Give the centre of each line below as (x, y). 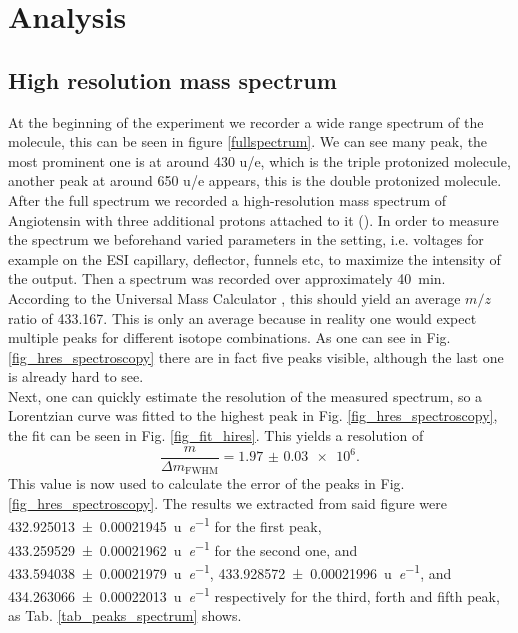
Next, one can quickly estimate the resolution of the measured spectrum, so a (245, 395)
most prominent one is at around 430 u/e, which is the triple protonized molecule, (259, 160)
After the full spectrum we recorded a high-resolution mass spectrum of (227, 199)
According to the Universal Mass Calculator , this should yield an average (234, 297)
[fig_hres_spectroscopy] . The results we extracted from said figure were (227, 502)
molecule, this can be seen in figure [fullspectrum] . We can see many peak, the (248, 141)
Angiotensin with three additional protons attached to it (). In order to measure (253, 219)
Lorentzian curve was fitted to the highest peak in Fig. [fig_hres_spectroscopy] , (253, 415)
